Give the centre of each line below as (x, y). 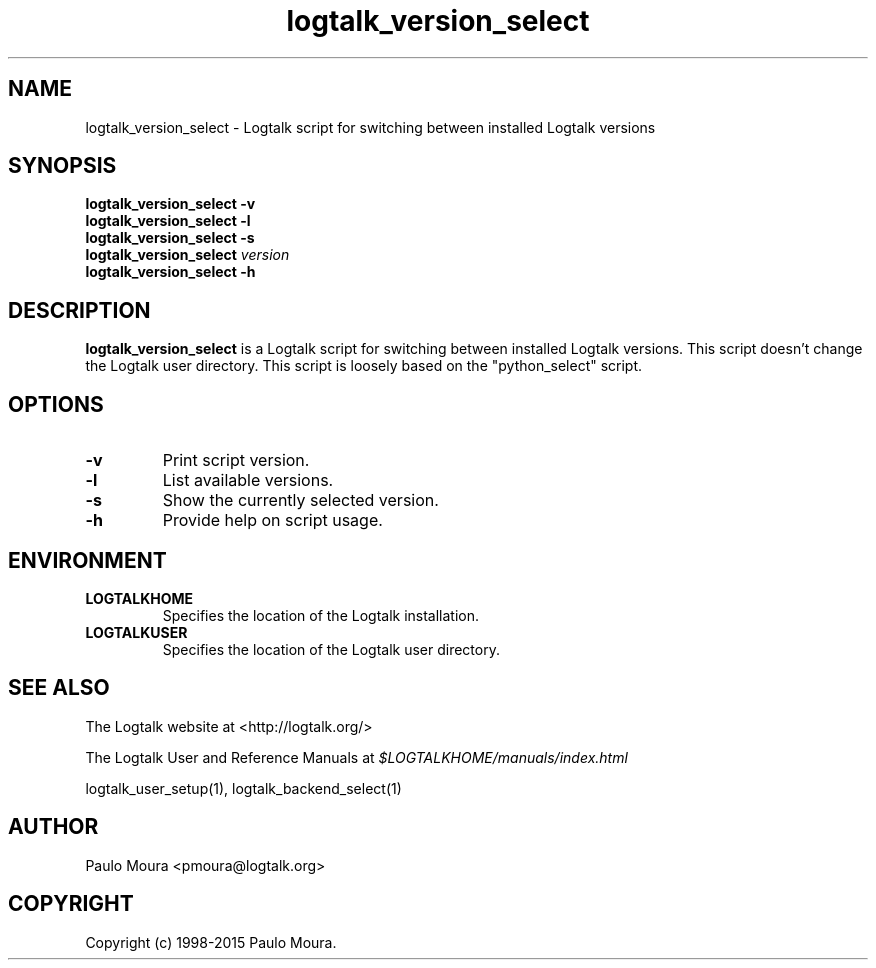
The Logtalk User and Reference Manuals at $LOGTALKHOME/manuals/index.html (356, 757)
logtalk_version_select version (187, 255)
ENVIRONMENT (87, 560)
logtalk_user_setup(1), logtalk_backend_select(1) (243, 788)
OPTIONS (56, 404)
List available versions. (248, 480)
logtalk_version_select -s (170, 238)
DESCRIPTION (79, 310)
